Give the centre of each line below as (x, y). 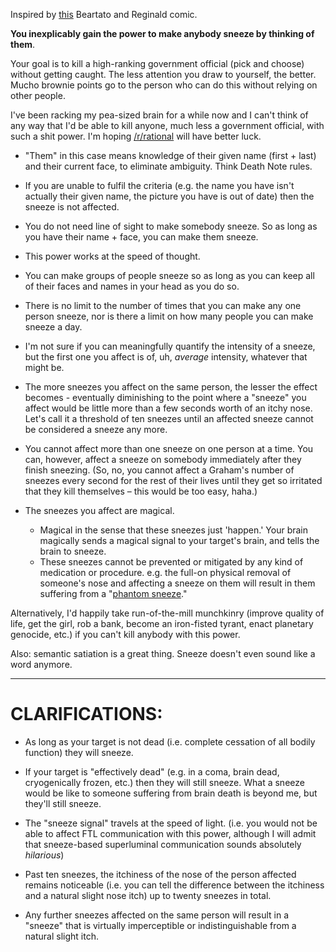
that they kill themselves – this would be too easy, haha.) (141, 491)
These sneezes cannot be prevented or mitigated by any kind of (171, 562)
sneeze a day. (53, 327)
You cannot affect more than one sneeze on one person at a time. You (169, 448)
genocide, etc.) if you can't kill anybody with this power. (125, 634)
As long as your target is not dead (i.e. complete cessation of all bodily (170, 741)
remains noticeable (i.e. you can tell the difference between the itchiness (174, 885)
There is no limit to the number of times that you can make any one (163, 305)
